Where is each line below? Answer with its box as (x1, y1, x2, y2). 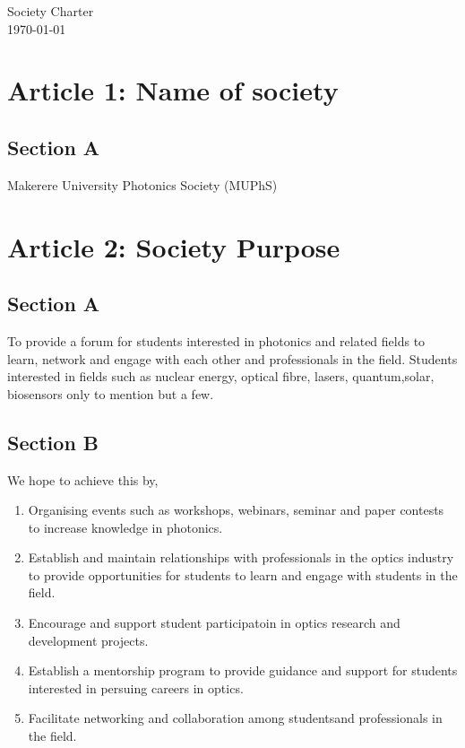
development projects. (28, 631, 149, 649)
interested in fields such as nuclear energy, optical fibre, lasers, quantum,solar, (7, 367, 435, 386)
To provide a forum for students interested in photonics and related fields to (7, 331, 426, 350)
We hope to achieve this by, (7, 470, 159, 489)
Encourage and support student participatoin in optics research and (28, 613, 400, 632)
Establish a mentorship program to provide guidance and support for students (28, 661, 458, 680)
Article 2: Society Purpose (7, 228, 340, 265)
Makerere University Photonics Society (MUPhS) (7, 175, 278, 194)
